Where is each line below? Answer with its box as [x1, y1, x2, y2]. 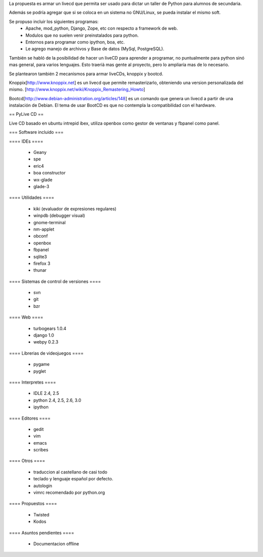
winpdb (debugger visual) [33, 213, 85, 218]
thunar [33, 267, 47, 273]
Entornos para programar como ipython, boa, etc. [25, 39, 125, 45]
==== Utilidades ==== [9, 194, 55, 200]
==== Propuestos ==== [9, 501, 57, 507]
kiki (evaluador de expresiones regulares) [33, 206, 117, 212]
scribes [33, 447, 49, 453]
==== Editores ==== [9, 415, 51, 421]
